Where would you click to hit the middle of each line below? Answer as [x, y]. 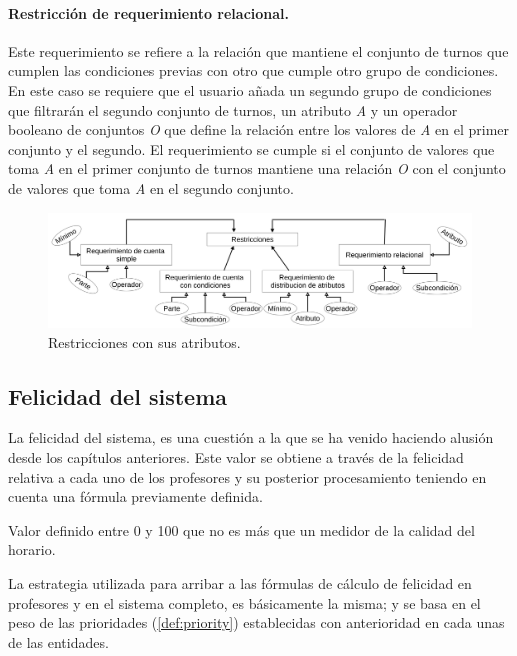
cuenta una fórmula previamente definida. [135, 496]
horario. [32, 549]
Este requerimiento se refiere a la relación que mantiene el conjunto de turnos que [258, 50]
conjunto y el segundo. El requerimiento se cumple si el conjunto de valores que [251, 148]
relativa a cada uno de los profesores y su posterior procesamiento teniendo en [247, 476]
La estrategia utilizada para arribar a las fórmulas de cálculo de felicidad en [240, 583]
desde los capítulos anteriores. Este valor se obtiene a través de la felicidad [236, 457]
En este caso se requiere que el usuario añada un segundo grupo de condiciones [250, 89]
